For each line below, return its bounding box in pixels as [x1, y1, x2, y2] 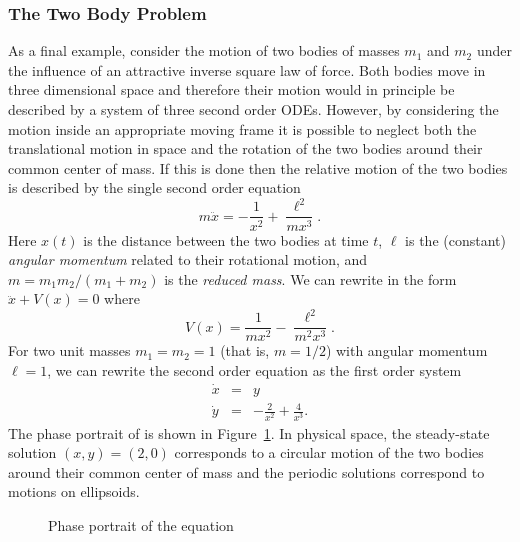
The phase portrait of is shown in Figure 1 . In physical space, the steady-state [8, 422, 490, 443]
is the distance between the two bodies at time [83, 229, 369, 250]
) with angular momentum [325, 340, 488, 361]
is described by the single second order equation [8, 177, 301, 198]
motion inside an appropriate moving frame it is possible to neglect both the [8, 118, 477, 139]
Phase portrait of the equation [48, 514, 234, 535]
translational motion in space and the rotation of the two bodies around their [8, 138, 483, 159]
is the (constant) [405, 229, 506, 250]
